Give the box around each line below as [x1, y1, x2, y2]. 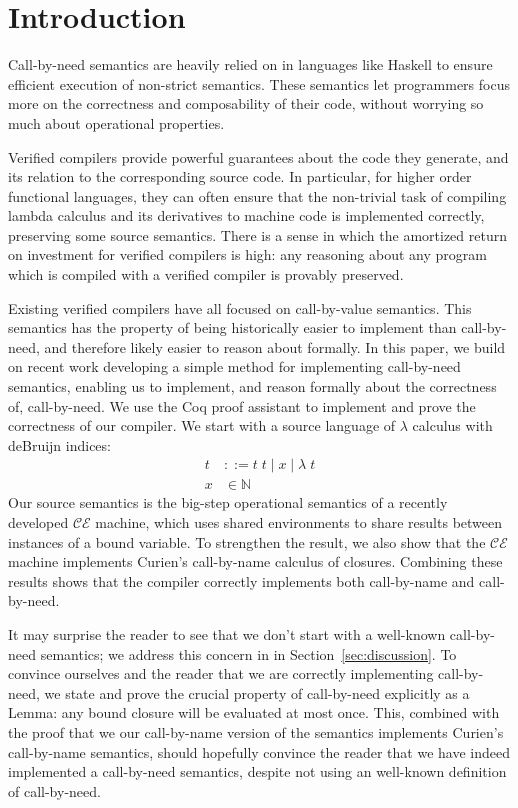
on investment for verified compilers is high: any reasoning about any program [8, 244, 487, 265]
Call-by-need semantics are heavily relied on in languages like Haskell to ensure [8, 54, 493, 75]
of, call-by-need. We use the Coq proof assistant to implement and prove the [8, 395, 476, 416]
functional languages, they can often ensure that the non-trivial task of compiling [8, 185, 507, 206]
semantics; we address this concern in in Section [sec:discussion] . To [40, 643, 457, 664]
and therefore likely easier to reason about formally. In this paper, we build [44, 336, 506, 357]
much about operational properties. [8, 112, 225, 133]
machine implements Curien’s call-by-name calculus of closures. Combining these [8, 551, 503, 572]
